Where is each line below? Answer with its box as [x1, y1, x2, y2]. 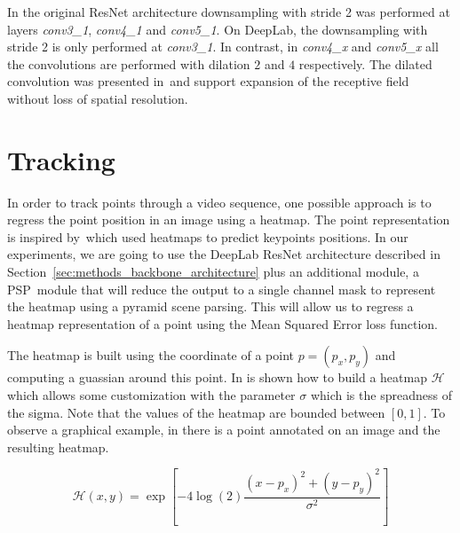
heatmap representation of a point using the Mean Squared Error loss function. [7, 314, 438, 333]
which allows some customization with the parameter [7, 386, 296, 404]
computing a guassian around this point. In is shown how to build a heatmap [7, 368, 427, 387]
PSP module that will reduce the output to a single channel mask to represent [7, 279, 436, 298]
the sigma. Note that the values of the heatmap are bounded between [7, 403, 385, 421]
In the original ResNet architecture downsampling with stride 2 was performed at [7, 3, 450, 20]
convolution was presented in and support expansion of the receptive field [7, 72, 409, 90]
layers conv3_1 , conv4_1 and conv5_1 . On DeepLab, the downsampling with [7, 20, 428, 38]
